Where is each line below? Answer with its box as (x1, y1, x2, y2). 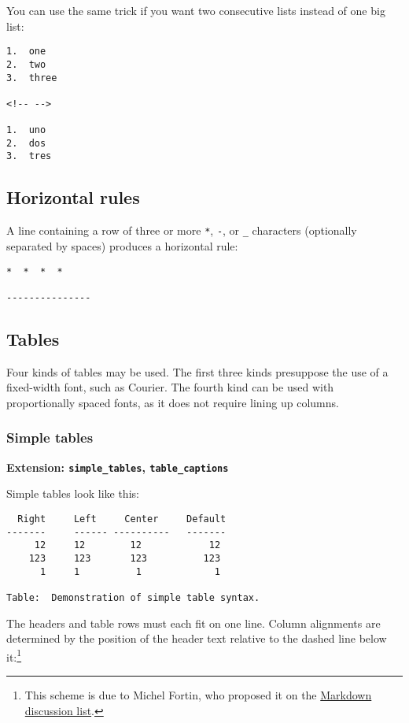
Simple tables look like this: (6, 485, 139, 502)
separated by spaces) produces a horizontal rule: (6, 237, 238, 254)
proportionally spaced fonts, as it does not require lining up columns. (6, 394, 339, 410)
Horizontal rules (6, 185, 140, 209)
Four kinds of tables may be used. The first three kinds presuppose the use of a (6, 363, 389, 380)
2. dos (6, 137, 46, 149)
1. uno (6, 124, 46, 136)
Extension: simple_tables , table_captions (6, 458, 229, 475)
